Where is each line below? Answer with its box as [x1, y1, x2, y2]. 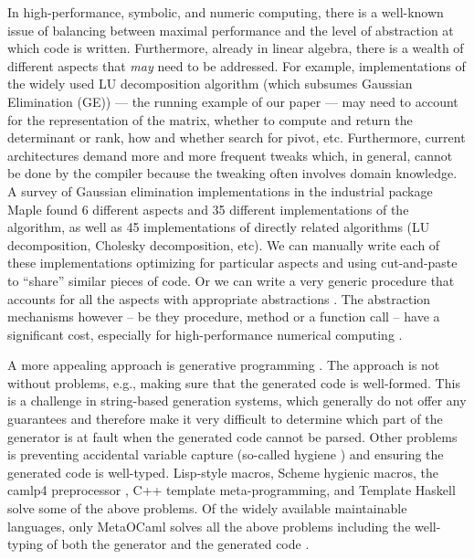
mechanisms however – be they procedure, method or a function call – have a [7, 307, 440, 326]
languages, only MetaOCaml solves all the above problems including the [7, 516, 411, 535]
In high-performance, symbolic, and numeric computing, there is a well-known [7, 3, 444, 21]
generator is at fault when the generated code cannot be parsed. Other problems [7, 427, 458, 446]
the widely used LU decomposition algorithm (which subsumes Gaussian [7, 74, 413, 93]
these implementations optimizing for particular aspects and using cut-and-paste [7, 253, 458, 272]
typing [7, 534, 43, 554]
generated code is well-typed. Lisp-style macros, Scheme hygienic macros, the [7, 462, 438, 481]
